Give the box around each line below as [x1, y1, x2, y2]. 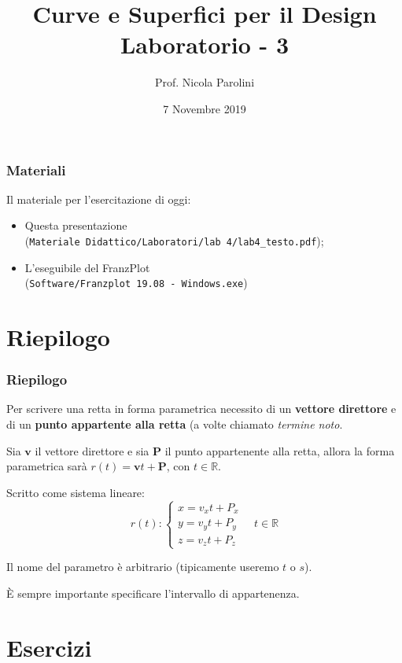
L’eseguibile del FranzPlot [24, 259, 150, 275]
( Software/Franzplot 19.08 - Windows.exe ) [24, 274, 248, 291]
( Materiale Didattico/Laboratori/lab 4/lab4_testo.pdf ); [24, 232, 324, 249]
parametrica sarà [6, 458, 87, 474]
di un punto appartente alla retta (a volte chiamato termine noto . [6, 416, 343, 433]
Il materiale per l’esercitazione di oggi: [6, 190, 191, 207]
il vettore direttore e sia [35, 442, 149, 459]
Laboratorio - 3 [120, 28, 290, 61]
